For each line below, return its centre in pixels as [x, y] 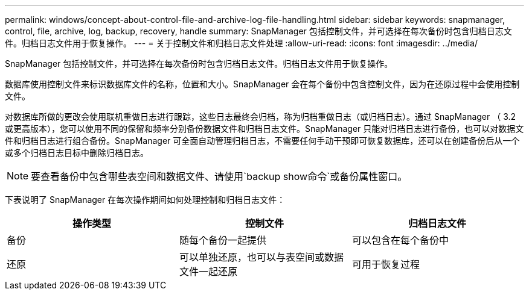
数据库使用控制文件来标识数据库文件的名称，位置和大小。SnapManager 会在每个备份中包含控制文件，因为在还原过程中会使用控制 [262, 84]
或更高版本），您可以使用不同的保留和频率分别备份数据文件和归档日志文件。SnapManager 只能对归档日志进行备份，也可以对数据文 [264, 129]
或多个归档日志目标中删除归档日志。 [77, 153]
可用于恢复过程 [386, 264]
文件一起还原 [208, 272]
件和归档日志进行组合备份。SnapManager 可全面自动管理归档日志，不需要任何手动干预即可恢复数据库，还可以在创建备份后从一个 [262, 141]
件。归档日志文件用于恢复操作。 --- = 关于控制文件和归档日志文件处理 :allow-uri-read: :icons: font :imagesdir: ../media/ [242, 43]
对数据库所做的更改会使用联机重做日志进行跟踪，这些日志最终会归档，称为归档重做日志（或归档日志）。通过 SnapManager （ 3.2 [261, 116]
